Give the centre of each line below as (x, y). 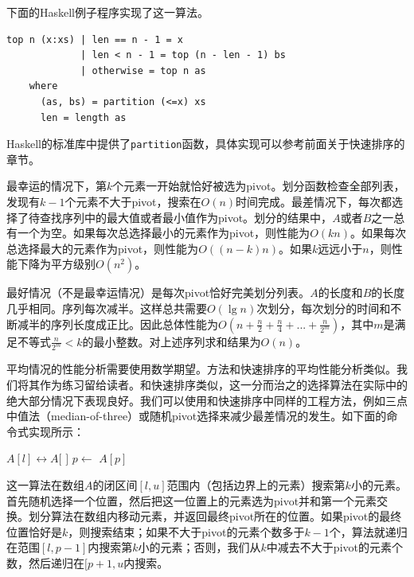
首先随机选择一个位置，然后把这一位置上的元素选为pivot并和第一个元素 (192, 500)
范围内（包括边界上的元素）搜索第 (256, 485)
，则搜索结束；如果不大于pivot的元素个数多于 (186, 531)
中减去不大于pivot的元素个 (334, 547)
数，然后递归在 (45, 562)
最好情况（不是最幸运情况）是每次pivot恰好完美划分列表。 (158, 292)
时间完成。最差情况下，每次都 (314, 201)
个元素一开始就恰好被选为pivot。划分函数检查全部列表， (259, 186)
